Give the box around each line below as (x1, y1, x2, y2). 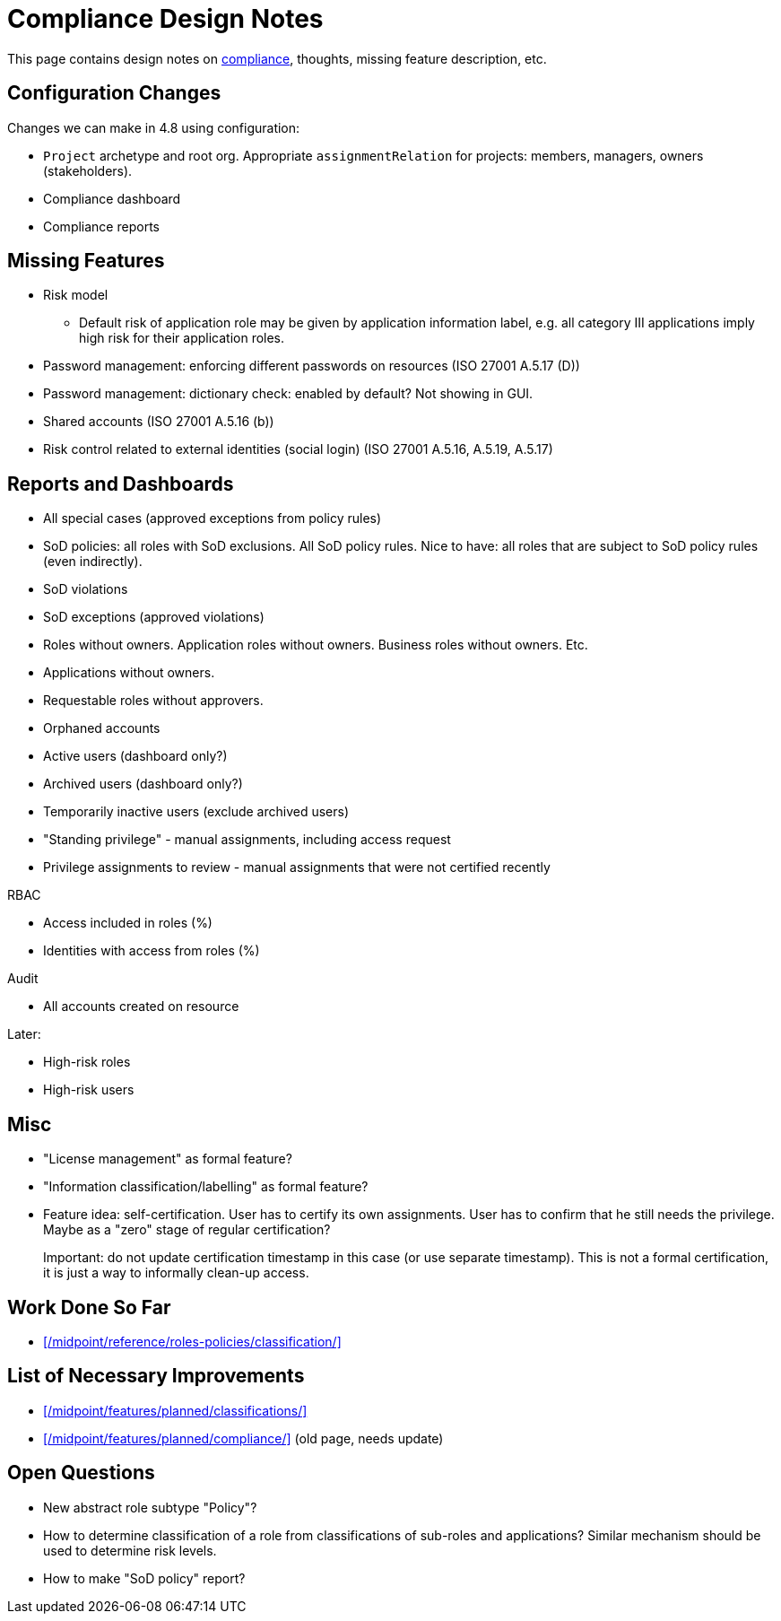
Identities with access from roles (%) (43, 943, 260, 959)
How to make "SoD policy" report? (43, 1570, 246, 1586)
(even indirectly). (43, 553, 143, 570)
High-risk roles (43, 1054, 131, 1070)
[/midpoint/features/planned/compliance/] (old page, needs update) (43, 1430, 444, 1446)
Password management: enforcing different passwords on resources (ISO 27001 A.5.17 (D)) (43, 358, 580, 374)
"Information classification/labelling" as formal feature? (43, 1179, 369, 1195)
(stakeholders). (43, 162, 133, 179)
